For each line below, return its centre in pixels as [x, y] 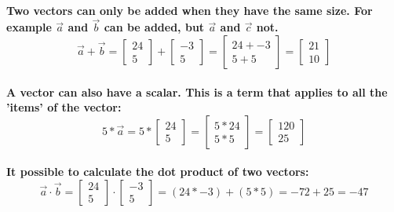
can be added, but [154, 27]
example [29, 27]
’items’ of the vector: [64, 107]
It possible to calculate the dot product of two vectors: [158, 172]
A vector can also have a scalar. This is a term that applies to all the [197, 91]
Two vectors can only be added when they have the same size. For [190, 10]
